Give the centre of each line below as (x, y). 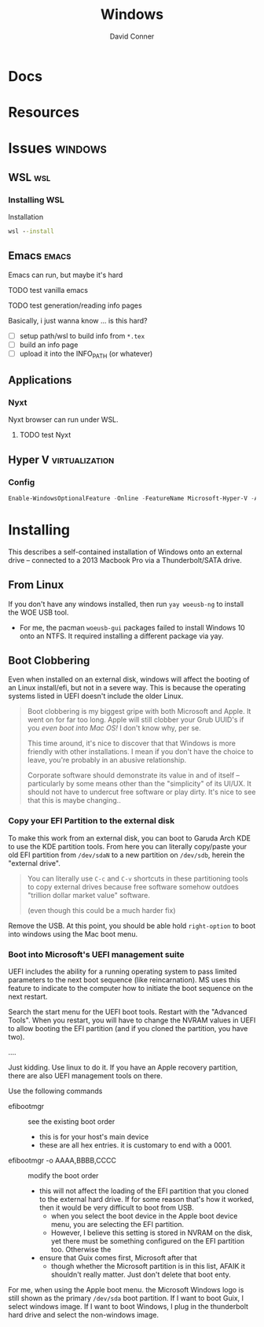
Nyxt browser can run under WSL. (64, 420)
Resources (44, 113)
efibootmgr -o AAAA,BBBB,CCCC (62, 1161)
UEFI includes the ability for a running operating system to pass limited (123, 972)
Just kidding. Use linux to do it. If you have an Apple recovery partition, (123, 1067)
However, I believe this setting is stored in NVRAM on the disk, (152, 1233)
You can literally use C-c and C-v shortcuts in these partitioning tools (138, 878)
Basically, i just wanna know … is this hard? (78, 320)
